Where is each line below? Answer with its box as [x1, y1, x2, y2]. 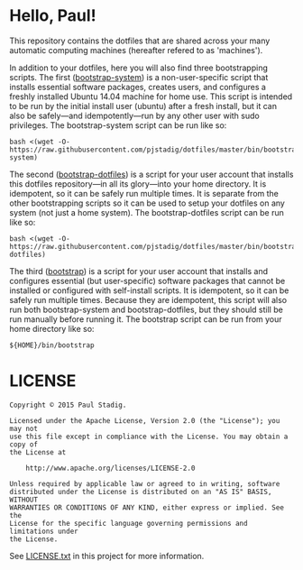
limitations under [9, 527, 78, 536]
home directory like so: [9, 323, 95, 334]
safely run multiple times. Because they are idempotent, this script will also [9, 294, 288, 305]
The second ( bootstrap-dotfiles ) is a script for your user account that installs [9, 169, 294, 179]
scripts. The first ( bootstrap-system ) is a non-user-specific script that [9, 71, 269, 82]
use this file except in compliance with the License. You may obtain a [9, 432, 289, 441]
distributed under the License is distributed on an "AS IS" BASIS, [9, 487, 272, 496]
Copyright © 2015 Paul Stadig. [9, 400, 127, 409]
